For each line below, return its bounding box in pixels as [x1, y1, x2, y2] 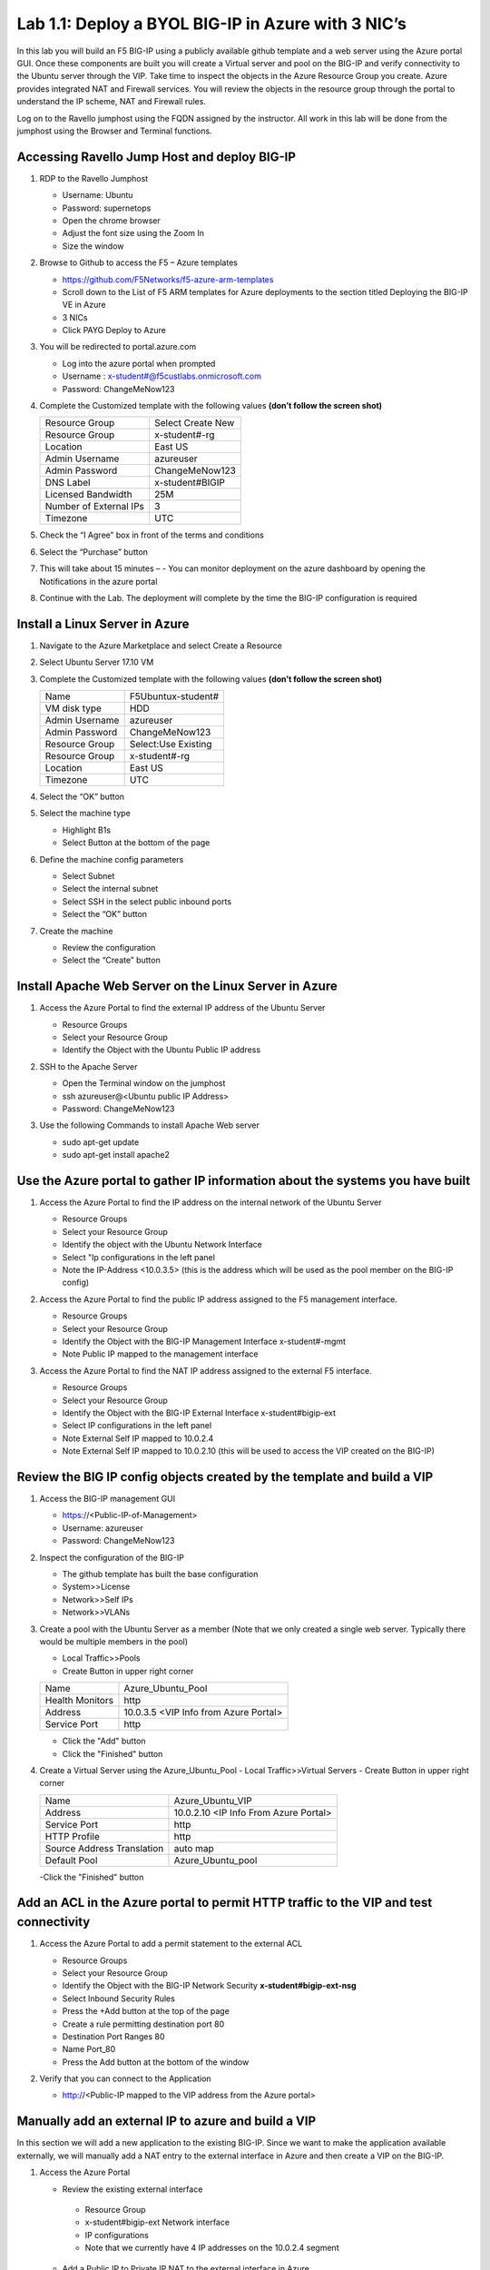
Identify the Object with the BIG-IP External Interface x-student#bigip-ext [62, 1407, 336, 1418]
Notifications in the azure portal [39, 576, 158, 587]
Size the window [62, 241, 124, 252]
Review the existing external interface [62, 2184, 203, 2195]
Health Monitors [44, 1694, 113, 1707]
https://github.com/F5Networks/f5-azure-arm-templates [62, 273, 274, 285]
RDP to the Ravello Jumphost [39, 173, 149, 183]
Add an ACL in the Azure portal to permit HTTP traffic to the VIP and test [16, 1895, 433, 1910]
